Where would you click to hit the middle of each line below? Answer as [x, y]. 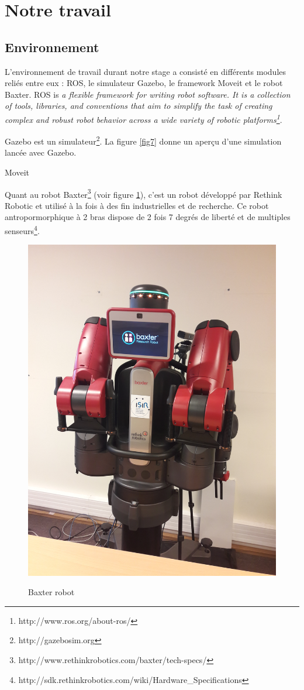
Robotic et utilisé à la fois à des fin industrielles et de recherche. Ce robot [137, 205]
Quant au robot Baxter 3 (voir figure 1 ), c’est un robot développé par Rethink [144, 193]
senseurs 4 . [22, 230]
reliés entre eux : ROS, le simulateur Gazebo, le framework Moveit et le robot [144, 83]
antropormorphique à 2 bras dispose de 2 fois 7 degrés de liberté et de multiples [148, 217]
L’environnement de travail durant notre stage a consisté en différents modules [146, 71]
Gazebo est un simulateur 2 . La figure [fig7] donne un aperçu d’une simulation [143, 140]
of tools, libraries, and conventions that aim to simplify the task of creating [139, 106]
